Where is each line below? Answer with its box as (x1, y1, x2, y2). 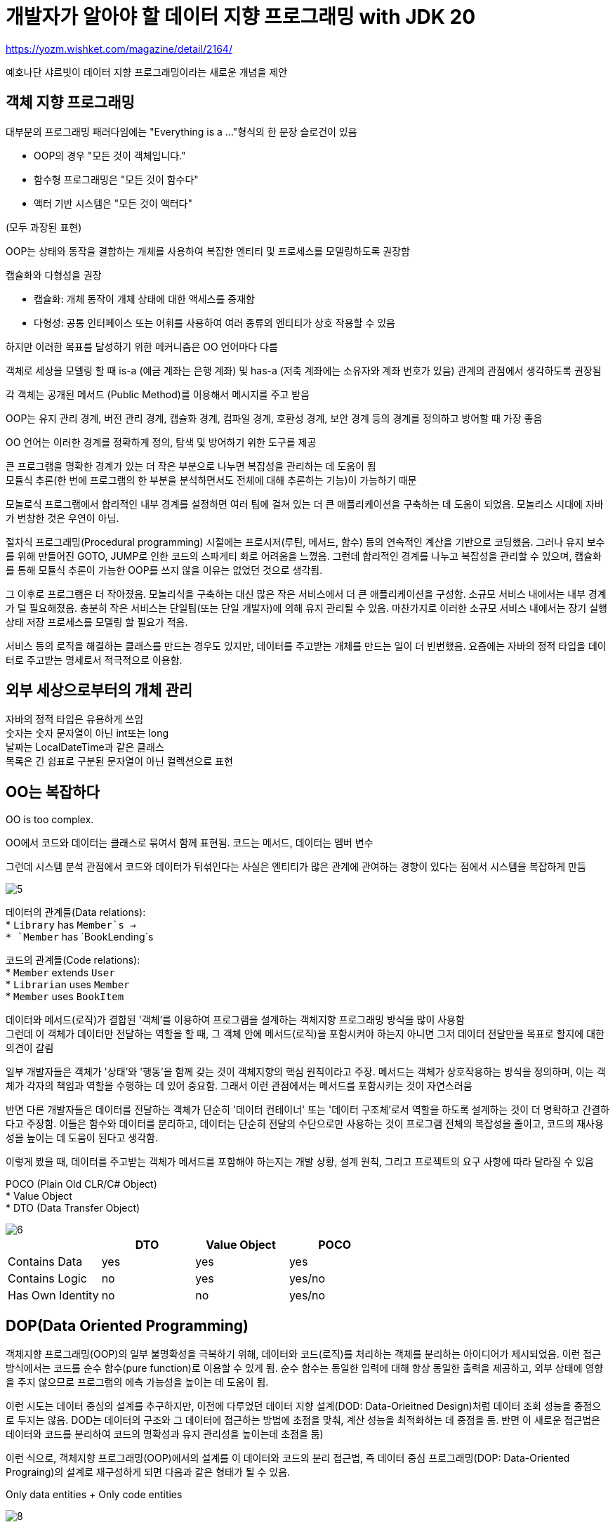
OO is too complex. (6, 813, 94, 826)
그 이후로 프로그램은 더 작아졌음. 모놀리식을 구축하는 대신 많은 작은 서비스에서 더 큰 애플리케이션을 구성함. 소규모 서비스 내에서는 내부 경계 (6, 587, 607, 600)
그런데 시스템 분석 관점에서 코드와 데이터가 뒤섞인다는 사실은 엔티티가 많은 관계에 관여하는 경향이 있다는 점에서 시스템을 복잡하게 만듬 (6, 860, 586, 873)
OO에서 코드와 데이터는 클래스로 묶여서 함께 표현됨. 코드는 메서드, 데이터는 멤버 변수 (6, 837, 373, 849)
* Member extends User (6, 966, 115, 979)
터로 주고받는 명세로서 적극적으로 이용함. (6, 653, 183, 666)
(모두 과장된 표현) (6, 221, 82, 233)
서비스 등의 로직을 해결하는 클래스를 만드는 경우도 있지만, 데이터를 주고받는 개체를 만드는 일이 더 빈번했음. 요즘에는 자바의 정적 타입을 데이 (6, 639, 607, 652)
